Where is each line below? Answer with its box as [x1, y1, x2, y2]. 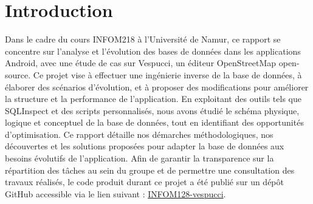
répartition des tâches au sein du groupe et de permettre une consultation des [5, 163, 295, 176]
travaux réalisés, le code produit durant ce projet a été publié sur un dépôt [5, 175, 284, 188]
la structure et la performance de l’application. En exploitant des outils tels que [5, 92, 301, 105]
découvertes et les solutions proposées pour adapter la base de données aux [5, 140, 284, 152]
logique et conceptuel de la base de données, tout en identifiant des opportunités [5, 116, 304, 129]
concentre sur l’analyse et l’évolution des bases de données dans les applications [5, 44, 301, 57]
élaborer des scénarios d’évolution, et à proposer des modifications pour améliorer [5, 80, 309, 93]
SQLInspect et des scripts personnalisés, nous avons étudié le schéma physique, [5, 104, 300, 117]
